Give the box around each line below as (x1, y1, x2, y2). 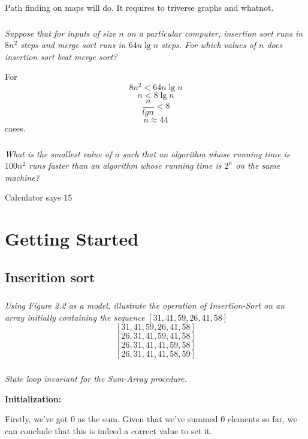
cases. (5, 122, 26, 135)
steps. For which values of (161, 38, 256, 51)
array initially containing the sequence (5, 310, 145, 323)
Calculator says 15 (5, 191, 73, 204)
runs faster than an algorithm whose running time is (29, 159, 222, 172)
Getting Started (5, 226, 139, 251)
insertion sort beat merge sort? (5, 50, 117, 62)
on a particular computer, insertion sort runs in (126, 26, 303, 39)
